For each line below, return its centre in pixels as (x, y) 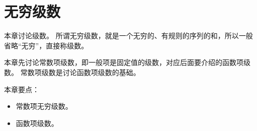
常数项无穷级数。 (44, 106)
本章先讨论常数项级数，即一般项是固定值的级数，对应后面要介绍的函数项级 (127, 62)
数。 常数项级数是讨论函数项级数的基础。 (72, 72)
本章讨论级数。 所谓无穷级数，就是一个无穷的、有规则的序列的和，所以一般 (128, 36)
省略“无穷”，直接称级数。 (46, 45)
